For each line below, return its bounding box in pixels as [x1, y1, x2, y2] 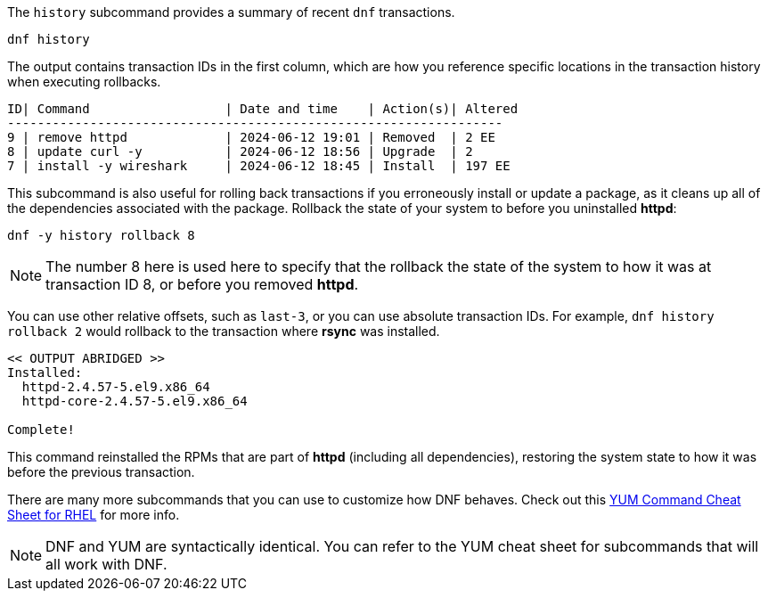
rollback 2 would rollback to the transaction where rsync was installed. [7, 324, 440, 339]
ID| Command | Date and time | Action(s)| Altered [7, 102, 519, 116]
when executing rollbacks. [7, 74, 161, 89]
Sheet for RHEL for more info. [7, 507, 180, 522]
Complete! [7, 422, 75, 437]
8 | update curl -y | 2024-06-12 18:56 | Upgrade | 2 [7, 144, 473, 159]
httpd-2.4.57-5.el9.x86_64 [21, 380, 210, 394]
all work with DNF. [45, 555, 167, 573]
